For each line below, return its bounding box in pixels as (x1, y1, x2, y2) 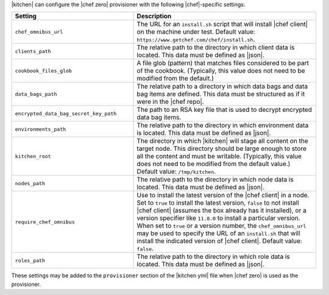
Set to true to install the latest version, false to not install (136, 198, 300, 207)
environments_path (15, 126, 66, 133)
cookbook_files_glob (15, 67, 73, 74)
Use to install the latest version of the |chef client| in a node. (136, 191, 310, 200)
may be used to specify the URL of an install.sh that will (136, 229, 301, 238)
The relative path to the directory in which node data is (136, 175, 294, 184)
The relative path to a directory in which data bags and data (136, 82, 308, 91)
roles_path (15, 257, 46, 264)
